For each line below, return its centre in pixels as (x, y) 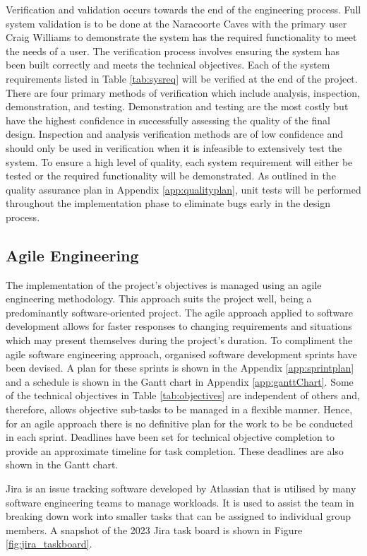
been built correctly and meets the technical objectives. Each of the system (168, 65)
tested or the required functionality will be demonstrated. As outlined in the (171, 176)
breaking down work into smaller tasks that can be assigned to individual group (179, 516)
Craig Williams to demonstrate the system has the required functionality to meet (181, 37)
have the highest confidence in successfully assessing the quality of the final (168, 120)
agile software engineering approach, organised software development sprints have (181, 354)
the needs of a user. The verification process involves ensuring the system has (173, 51)
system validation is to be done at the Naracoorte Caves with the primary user (176, 23)
